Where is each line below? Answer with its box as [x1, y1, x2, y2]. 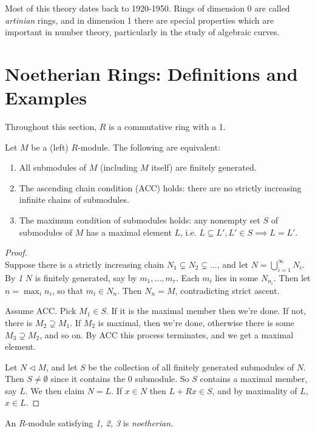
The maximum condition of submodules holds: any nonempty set [19, 214, 260, 227]
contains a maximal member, [200, 372, 308, 385]
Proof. [5, 246, 27, 259]
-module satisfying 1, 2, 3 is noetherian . [25, 417, 173, 429]
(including [100, 161, 138, 174]
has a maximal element [86, 225, 172, 238]
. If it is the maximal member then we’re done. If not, [106, 304, 307, 317]
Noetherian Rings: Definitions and [5, 61, 298, 86]
